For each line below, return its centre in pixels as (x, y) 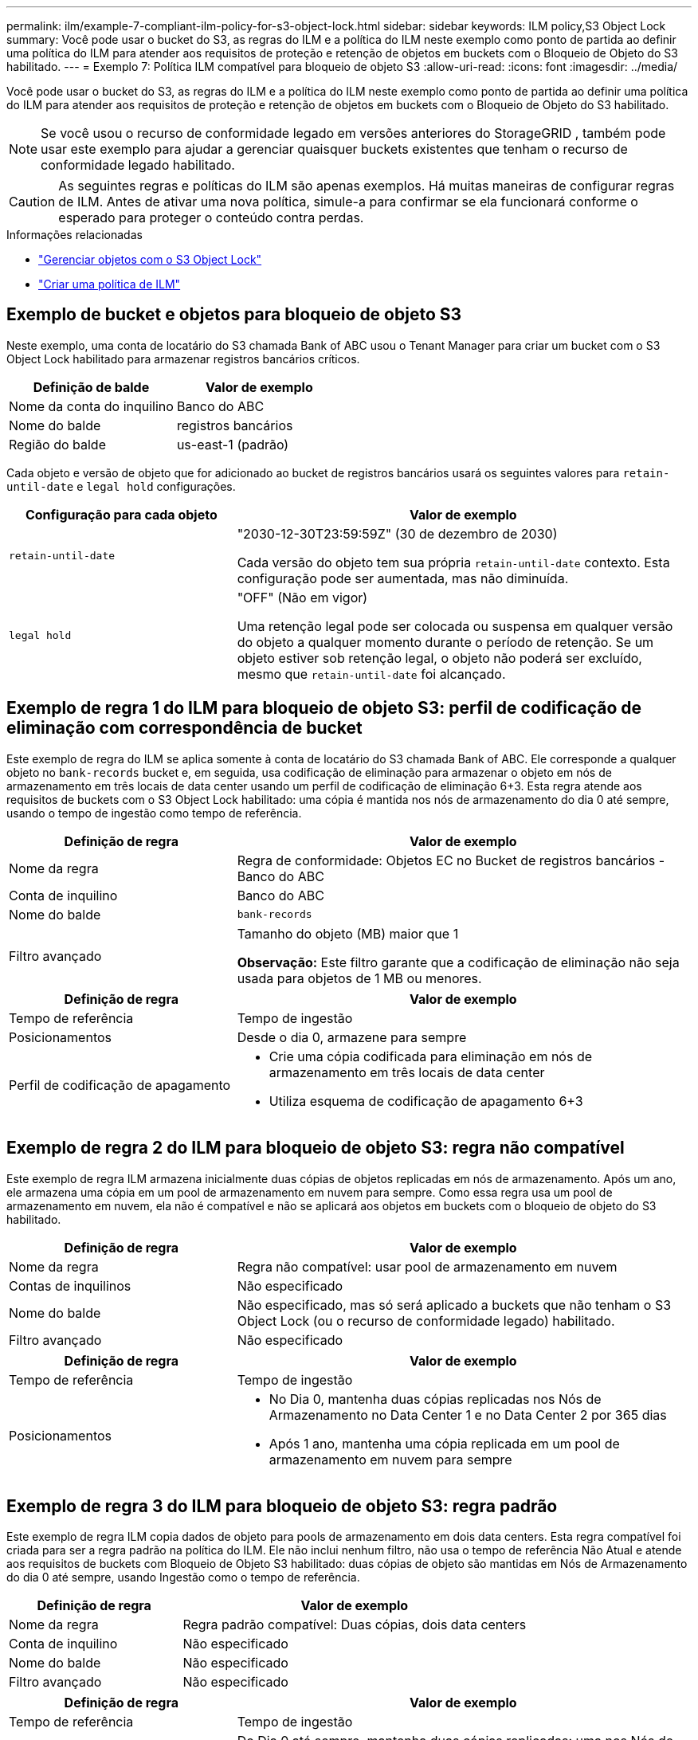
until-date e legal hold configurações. (121, 486)
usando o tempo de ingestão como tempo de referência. (154, 813)
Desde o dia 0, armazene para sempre (352, 1037)
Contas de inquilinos (70, 1285)
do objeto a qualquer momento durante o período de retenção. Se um (445, 642)
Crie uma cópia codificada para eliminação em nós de (431, 1056)
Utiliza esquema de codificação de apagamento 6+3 (426, 1101)
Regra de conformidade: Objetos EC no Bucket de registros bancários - (451, 860)
